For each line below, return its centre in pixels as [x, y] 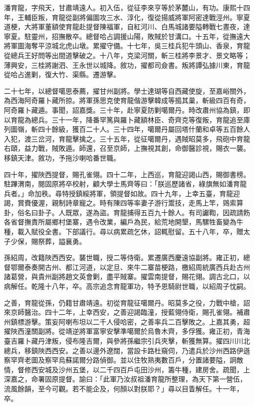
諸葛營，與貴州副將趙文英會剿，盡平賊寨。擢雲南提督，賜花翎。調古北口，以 [127, 276]
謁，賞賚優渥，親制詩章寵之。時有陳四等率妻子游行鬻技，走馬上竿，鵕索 [120, 203]
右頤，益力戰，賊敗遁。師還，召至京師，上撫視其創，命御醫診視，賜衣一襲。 [127, 148]
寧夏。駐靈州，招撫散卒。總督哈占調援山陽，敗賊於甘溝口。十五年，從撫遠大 [127, 36]
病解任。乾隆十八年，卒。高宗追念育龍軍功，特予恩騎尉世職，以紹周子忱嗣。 [127, 286]
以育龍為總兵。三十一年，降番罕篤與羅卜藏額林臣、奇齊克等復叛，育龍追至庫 [127, 119]
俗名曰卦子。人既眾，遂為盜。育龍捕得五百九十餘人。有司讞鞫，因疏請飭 [134, 212]
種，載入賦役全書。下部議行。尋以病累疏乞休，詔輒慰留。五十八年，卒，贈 [124, 232]
